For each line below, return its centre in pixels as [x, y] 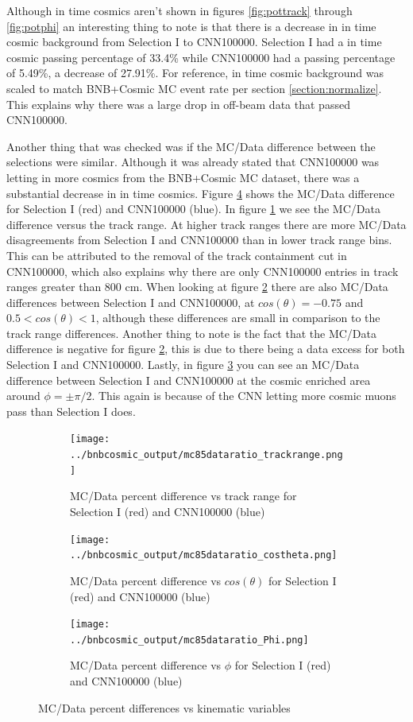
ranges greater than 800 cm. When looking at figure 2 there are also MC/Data [197, 287]
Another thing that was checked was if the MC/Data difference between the [191, 146]
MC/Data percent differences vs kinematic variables [164, 707]
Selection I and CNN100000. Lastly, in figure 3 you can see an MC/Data [183, 365]
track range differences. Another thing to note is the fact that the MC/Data [191, 333]
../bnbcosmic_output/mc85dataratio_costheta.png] [204, 555]
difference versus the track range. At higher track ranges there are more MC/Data [206, 224]
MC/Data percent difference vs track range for [183, 496]
